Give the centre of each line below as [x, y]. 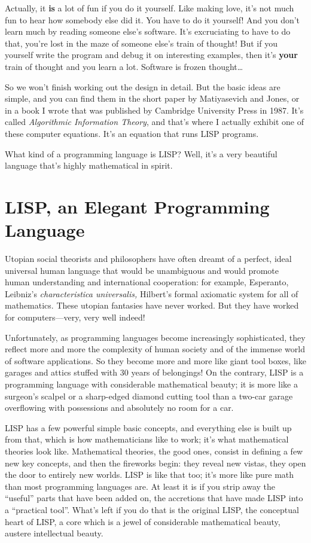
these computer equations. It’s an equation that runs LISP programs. [132, 133]
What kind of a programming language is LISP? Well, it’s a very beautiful [141, 153]
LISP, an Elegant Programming [137, 206]
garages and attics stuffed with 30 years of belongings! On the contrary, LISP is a [154, 372]
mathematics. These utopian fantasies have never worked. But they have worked [152, 305]
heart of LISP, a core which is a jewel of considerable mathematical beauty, [143, 521]
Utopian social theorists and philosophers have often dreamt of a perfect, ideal [148, 259]
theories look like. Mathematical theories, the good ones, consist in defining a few [154, 451]
